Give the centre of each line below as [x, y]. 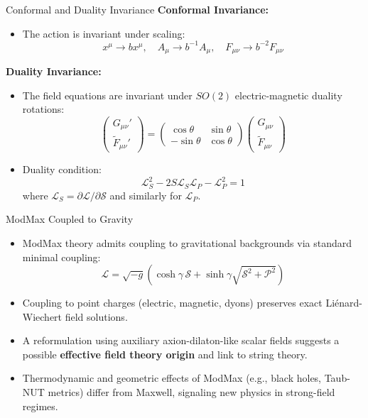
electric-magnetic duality [288, 95]
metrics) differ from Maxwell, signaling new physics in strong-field [191, 392]
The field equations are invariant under [107, 95]
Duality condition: [62, 169]
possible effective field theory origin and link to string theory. [165, 354]
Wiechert [42, 316]
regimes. [40, 406]
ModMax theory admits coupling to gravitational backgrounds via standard [187, 242]
